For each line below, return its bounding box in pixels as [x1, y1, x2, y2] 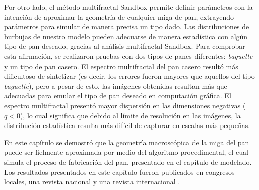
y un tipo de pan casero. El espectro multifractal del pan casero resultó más [4, 60, 238, 71]
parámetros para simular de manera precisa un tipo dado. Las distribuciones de [4, 21, 249, 32]
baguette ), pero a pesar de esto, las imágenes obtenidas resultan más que [4, 80, 227, 91]
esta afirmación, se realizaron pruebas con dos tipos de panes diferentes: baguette [4, 50, 253, 61]
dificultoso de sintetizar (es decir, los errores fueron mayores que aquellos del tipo [4, 71, 255, 81]
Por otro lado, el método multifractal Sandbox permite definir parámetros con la [4, 2, 253, 12]
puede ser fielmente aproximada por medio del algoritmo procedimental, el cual [4, 147, 248, 157]
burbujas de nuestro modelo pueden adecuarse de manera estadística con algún [4, 31, 248, 41]
